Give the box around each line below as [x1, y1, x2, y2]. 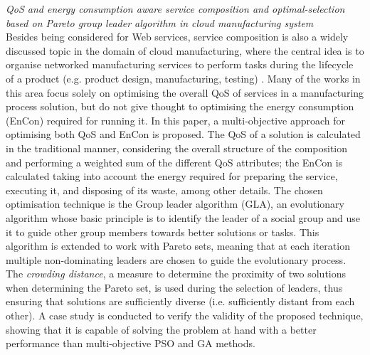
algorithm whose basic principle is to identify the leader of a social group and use [6, 210, 360, 225]
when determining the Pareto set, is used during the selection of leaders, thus [6, 280, 343, 295]
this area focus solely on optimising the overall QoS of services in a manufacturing [6, 85, 364, 100]
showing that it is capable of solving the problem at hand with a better [6, 322, 317, 337]
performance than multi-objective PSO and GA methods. [6, 336, 255, 351]
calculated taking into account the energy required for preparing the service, [6, 169, 338, 184]
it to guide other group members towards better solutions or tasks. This [6, 224, 319, 239]
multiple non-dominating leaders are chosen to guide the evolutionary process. [6, 252, 347, 267]
